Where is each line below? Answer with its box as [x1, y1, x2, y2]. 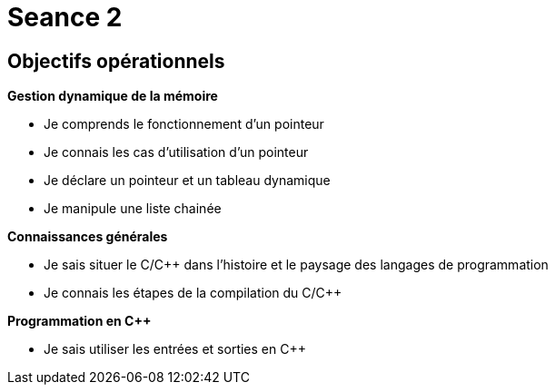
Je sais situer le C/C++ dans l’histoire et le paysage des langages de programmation [44, 257, 549, 273]
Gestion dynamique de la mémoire [7, 88, 218, 104]
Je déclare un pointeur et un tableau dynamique [44, 172, 331, 189]
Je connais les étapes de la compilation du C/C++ [44, 285, 342, 301]
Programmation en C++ [7, 313, 152, 329]
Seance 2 [7, 2, 123, 33]
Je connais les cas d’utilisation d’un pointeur [44, 144, 309, 161]
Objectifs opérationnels [7, 49, 225, 73]
